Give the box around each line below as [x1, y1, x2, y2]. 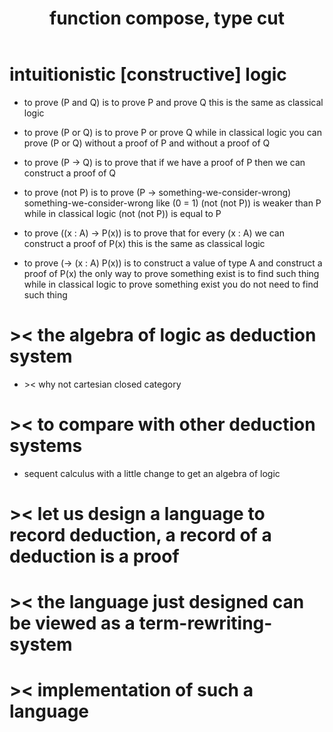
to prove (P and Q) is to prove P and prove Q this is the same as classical [23, 96, 324, 108]
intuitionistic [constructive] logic [9, 63, 287, 86]
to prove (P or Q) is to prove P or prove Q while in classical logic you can [23, 126, 322, 138]
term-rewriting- [138, 612, 273, 635]
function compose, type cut [49, 7, 285, 30]
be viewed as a [9, 612, 136, 635]
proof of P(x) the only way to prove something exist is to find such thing [23, 267, 320, 279]
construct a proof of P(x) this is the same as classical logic [23, 237, 266, 249]
